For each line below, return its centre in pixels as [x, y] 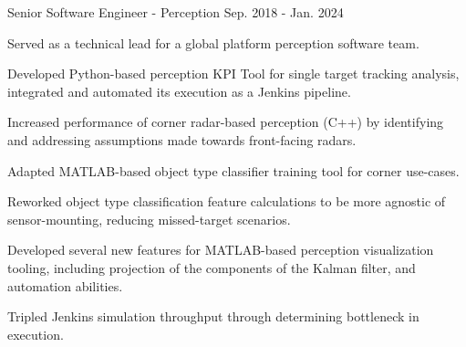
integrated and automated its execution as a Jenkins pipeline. [179, 91]
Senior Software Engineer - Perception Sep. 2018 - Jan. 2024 [176, 12]
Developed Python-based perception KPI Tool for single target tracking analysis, [233, 74]
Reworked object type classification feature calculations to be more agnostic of [227, 201]
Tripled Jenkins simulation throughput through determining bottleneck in [213, 316]
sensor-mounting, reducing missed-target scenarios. [149, 219]
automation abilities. [65, 285]
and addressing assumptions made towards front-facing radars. [182, 139]
